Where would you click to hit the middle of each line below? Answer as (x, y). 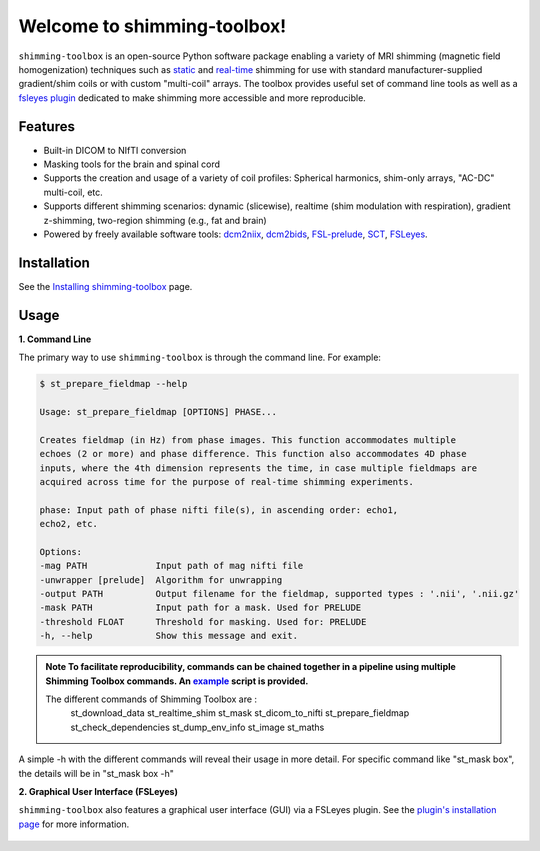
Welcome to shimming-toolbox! (152, 26)
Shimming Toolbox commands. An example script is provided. (177, 681)
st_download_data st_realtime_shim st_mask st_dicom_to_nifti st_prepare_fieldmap (240, 713)
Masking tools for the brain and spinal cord (131, 164)
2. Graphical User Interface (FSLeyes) (98, 791)
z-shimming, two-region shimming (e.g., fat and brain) (155, 220)
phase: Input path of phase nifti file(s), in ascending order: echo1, (219, 509)
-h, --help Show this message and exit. (169, 636)
